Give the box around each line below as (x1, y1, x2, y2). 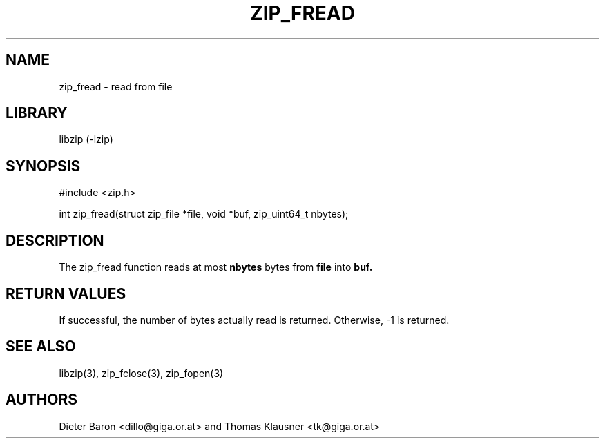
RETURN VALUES (6, 284, 126, 302)
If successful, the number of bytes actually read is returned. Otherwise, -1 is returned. (59, 313, 450, 326)
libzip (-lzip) (59, 133, 113, 146)
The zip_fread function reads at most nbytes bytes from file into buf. (59, 261, 373, 273)
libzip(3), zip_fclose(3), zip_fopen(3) (59, 367, 224, 379)
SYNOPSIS (6, 157, 81, 175)
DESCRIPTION (6, 231, 104, 249)
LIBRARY (6, 104, 68, 122)
